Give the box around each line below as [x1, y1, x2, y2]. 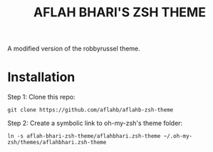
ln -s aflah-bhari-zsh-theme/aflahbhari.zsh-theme [7, 133, 161, 140]
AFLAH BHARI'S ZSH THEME [33, 4, 207, 21]
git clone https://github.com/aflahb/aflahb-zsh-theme [7, 107, 174, 114]
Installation [7, 69, 76, 85]
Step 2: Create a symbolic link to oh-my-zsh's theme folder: [7, 119, 183, 128]
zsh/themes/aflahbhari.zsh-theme [7, 139, 107, 146]
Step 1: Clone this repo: [7, 93, 76, 102]
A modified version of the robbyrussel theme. [7, 44, 140, 53]
